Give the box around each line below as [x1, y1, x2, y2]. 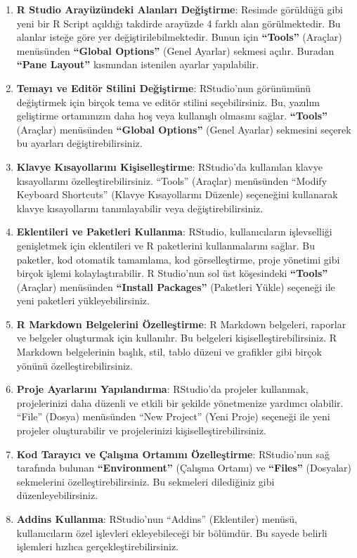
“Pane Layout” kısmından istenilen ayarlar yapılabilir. [16, 57, 259, 72]
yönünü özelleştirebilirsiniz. [16, 358, 133, 372]
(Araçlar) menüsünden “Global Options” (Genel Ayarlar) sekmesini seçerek [16, 122, 351, 136]
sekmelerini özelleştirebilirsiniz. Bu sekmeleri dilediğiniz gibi [16, 474, 275, 488]
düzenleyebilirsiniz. [16, 488, 98, 502]
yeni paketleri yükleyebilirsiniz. [16, 293, 150, 308]
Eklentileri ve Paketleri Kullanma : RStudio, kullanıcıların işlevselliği [16, 224, 332, 239]
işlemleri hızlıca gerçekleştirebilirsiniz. [16, 539, 179, 554]
